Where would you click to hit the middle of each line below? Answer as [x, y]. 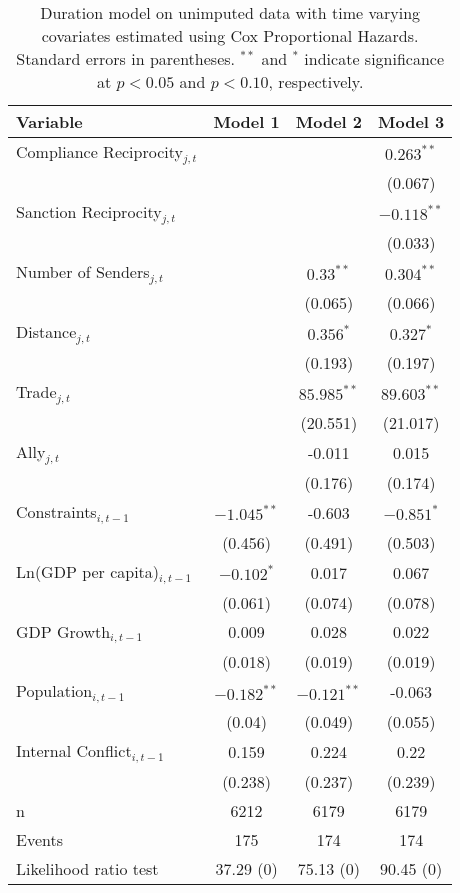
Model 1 [246, 121]
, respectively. [316, 81]
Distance [46, 331]
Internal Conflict [74, 751]
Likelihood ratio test [87, 869]
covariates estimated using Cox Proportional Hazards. [230, 35]
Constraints [56, 511]
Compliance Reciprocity [99, 151]
